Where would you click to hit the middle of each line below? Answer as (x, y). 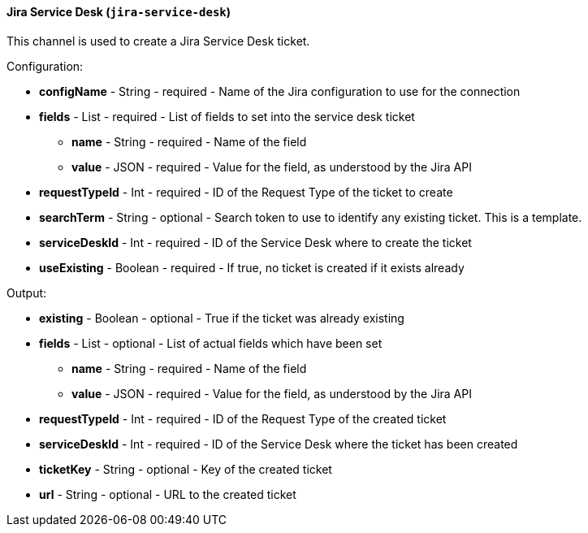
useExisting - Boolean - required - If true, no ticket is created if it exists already (252, 267)
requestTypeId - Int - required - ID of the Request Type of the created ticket (243, 418)
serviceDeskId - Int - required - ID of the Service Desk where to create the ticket (255, 242)
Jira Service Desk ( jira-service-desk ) (119, 12)
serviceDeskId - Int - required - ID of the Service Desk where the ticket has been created (279, 444)
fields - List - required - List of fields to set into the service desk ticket (227, 116)
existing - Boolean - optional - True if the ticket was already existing (222, 318)
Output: (27, 292)
